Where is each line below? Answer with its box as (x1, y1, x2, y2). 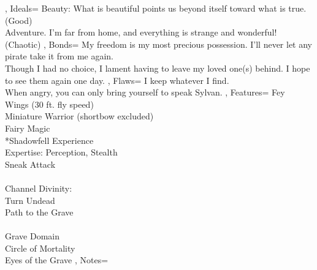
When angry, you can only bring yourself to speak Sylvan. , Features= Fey (5, 86, 285, 99)
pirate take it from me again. (5, 50, 114, 62)
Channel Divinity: (5, 181, 72, 194)
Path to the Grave (5, 206, 74, 219)
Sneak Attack (5, 157, 56, 170)
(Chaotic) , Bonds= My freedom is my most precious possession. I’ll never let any (5, 37, 312, 50)
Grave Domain (5, 230, 59, 242)
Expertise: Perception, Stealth (5, 146, 118, 159)
